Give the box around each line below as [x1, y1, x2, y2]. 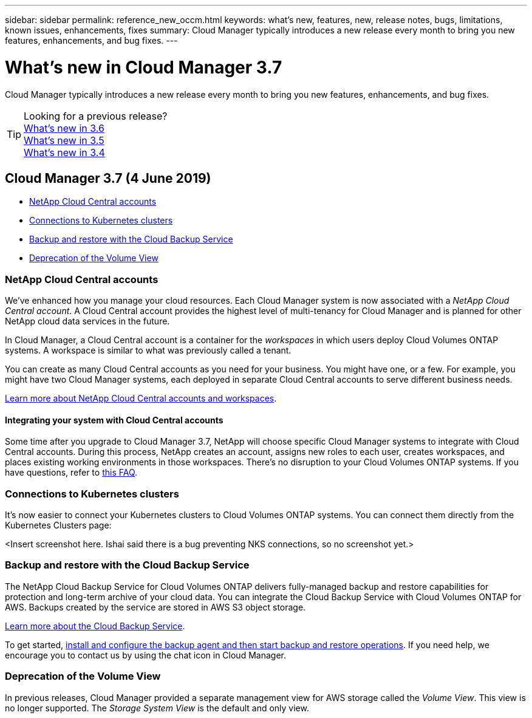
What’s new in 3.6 [24, 121, 104, 134]
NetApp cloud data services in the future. [5, 316, 170, 327]
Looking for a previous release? [24, 109, 168, 122]
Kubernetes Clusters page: [5, 520, 112, 531]
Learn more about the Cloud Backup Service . [5, 620, 185, 631]
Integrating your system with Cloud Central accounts [5, 414, 223, 425]
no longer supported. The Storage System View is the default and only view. [5, 702, 309, 713]
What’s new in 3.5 [24, 134, 104, 146]
